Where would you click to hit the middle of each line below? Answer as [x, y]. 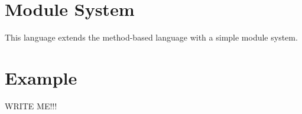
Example [41, 77]
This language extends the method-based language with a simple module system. [151, 37]
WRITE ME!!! [31, 105]
